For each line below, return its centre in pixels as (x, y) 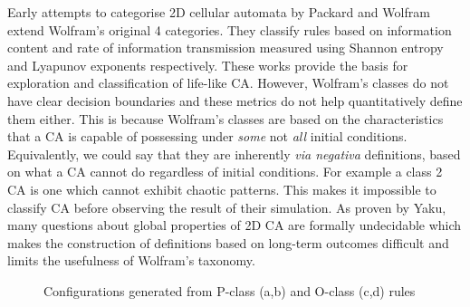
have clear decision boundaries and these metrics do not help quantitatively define (235, 100)
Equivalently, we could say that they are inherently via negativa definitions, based (234, 153)
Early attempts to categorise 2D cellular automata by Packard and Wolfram (219, 12)
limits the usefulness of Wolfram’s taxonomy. (131, 260)
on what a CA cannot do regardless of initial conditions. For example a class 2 (225, 172)
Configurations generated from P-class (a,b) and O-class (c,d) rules (230, 290)
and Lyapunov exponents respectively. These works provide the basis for (208, 65)
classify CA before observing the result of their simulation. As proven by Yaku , (227, 207)
